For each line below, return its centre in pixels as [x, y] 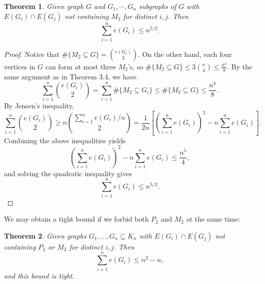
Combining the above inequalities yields [65, 140]
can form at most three [80, 66]
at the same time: [213, 219]
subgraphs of [157, 6]
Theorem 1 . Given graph [44, 6]
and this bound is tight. [39, 275]
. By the [240, 66]
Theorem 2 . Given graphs [45, 235]
